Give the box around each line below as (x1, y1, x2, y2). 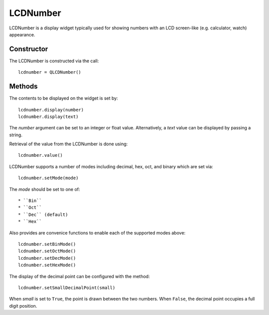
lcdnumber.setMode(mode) (18, 175, 79, 181)
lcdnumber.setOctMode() (18, 248, 76, 254)
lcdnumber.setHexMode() (18, 262, 76, 268)
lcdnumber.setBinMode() (18, 241, 76, 247)
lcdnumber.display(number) (18, 107, 84, 112)
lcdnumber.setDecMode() (18, 255, 76, 261)
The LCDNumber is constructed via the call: (9, 58, 99, 64)
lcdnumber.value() (18, 152, 63, 158)
